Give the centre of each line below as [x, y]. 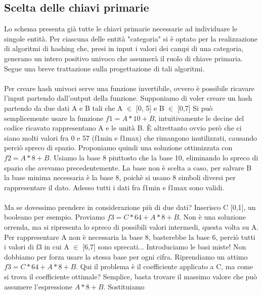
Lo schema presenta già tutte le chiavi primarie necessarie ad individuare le [121, 29]
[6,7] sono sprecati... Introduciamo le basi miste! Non [164, 247]
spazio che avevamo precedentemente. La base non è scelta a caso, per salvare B [128, 167]
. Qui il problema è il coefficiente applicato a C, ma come [165, 266]
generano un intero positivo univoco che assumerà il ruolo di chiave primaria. [123, 58]
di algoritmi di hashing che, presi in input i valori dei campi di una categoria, [124, 48]
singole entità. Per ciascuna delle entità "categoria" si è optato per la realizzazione [131, 38]
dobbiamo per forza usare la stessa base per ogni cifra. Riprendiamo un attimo [126, 256]
